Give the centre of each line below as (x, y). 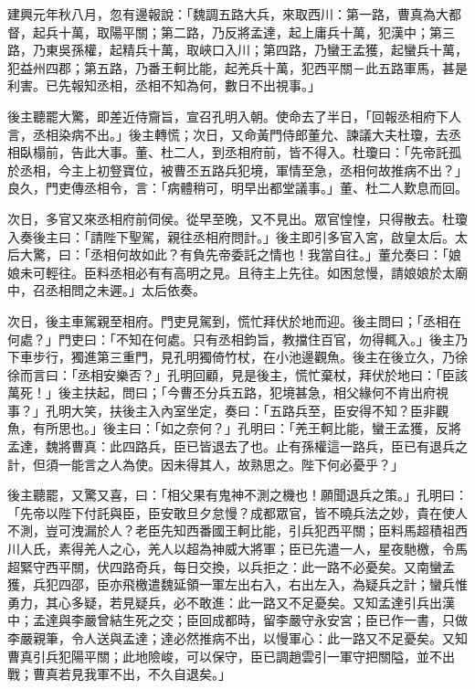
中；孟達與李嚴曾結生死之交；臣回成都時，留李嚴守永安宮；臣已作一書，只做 (237, 620)
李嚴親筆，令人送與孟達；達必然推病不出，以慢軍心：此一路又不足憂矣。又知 (237, 638)
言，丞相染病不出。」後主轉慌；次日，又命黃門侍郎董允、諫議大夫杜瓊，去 (228, 134)
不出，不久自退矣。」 (170, 674)
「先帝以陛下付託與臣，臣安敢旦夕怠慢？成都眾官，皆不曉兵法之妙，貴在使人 (237, 512)
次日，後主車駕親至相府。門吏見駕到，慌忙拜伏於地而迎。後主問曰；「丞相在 (234, 320)
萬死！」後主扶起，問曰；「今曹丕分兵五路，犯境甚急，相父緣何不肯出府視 (228, 392)
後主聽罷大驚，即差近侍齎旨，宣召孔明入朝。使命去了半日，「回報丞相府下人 (234, 116)
